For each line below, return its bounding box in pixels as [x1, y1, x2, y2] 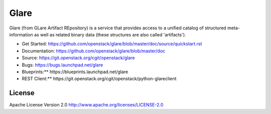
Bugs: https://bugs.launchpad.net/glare [22, 62, 103, 68]
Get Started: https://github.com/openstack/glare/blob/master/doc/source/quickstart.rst [22, 41, 202, 47]
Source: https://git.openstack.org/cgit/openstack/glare [22, 55, 135, 61]
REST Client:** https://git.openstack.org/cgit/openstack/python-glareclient [22, 76, 177, 82]
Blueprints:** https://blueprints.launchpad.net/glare [22, 69, 128, 75]
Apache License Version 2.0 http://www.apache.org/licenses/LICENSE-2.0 [9, 102, 164, 108]
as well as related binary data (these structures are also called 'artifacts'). [34, 31, 186, 37]
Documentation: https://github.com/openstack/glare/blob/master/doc [22, 48, 166, 54]
